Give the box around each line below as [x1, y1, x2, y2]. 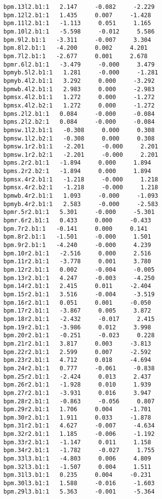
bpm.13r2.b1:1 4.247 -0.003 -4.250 [3, 274, 155, 282]
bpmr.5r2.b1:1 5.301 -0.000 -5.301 [3, 209, 155, 216]
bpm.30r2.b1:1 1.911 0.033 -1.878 [3, 414, 151, 421]
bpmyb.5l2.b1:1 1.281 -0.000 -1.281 [3, 69, 158, 76]
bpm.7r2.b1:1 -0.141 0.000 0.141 [3, 225, 148, 232]
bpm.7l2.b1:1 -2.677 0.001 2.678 [3, 52, 148, 60]
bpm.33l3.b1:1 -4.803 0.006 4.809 [3, 455, 151, 463]
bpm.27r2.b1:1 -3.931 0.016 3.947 [3, 389, 151, 396]
